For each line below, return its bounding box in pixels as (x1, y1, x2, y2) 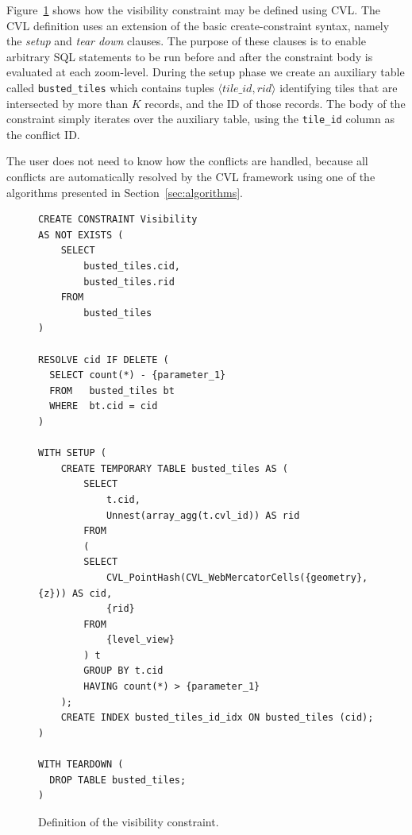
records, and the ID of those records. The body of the (144, 95, 406, 111)
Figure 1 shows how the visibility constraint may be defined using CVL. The (6, 2, 381, 17)
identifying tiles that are (279, 79, 398, 95)
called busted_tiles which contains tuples (6, 79, 214, 95)
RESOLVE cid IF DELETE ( (38, 354, 169, 365)
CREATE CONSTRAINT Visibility (38, 214, 198, 226)
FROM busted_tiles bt (49, 385, 175, 396)
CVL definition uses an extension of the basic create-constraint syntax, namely (6, 17, 390, 33)
